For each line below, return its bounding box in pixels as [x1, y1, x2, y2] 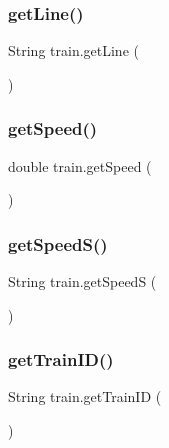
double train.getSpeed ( [8, 155, 152, 176]
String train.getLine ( [8, 40, 139, 61]
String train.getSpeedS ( [8, 271, 157, 292]
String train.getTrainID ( [8, 386, 162, 407]
